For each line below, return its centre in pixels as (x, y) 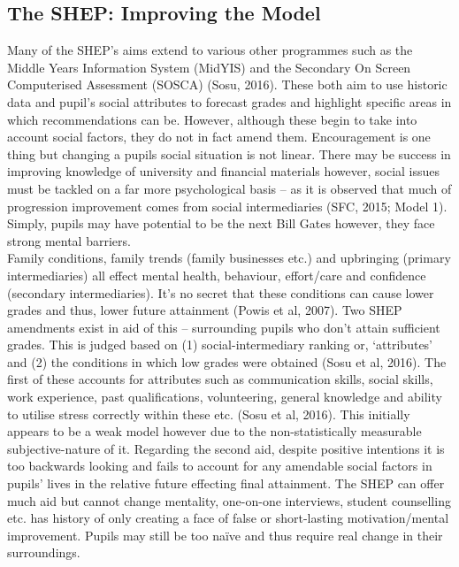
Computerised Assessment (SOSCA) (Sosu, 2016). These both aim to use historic (227, 84)
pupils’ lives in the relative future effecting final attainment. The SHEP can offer (226, 483)
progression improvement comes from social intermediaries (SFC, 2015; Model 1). (227, 206)
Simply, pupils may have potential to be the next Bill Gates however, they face (221, 223)
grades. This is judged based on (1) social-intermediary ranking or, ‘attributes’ (220, 345)
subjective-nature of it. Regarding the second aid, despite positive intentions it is (226, 448)
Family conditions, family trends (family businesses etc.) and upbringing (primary (229, 258)
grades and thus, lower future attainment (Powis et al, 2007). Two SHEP (205, 310)
